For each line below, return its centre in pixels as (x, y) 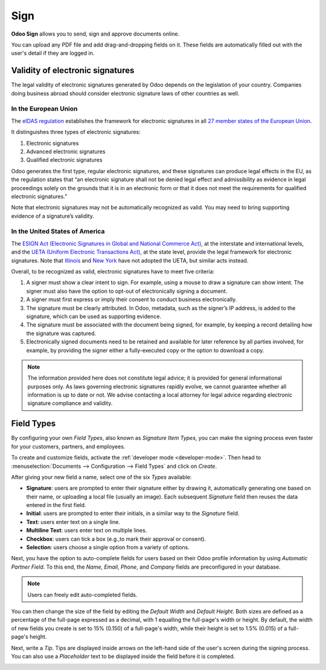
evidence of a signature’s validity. (53, 216)
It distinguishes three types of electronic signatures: (76, 132)
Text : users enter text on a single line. (73, 522)
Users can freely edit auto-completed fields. (82, 595)
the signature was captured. (61, 333)
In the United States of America (58, 231)
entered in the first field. (56, 505)
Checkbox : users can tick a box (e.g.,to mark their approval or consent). (116, 539)
